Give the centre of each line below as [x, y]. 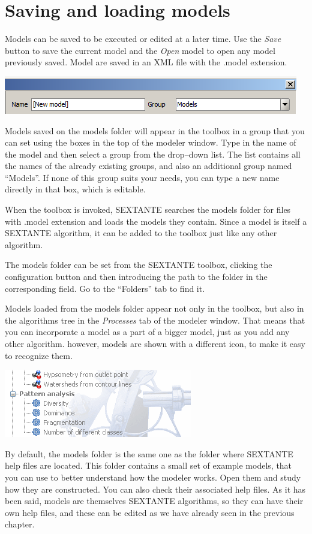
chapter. [20, 524]
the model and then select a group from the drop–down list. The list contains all [153, 154]
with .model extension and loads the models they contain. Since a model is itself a [156, 221]
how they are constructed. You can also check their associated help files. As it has [155, 489]
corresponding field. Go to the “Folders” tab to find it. [105, 288]
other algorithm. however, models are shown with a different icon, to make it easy [155, 343]
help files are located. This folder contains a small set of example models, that [148, 465]
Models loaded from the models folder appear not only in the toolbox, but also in [154, 308]
